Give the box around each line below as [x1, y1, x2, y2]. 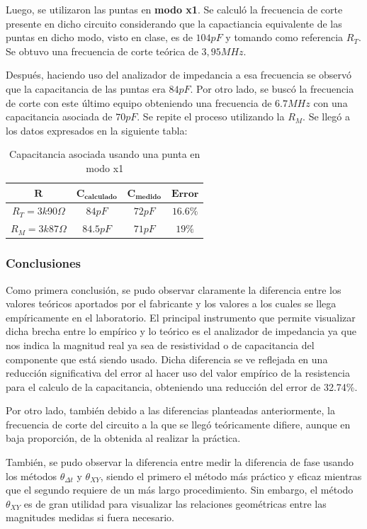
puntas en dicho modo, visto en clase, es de [6, 30, 193, 45]
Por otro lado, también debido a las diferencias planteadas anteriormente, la [6, 403, 335, 418]
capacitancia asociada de [6, 109, 113, 124]
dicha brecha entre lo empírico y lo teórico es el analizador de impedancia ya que [6, 324, 356, 339]
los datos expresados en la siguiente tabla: [6, 123, 188, 137]
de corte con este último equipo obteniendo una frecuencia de [6, 95, 272, 110]
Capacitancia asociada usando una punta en [9, 147, 201, 161]
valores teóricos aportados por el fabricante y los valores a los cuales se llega [6, 296, 337, 311]
